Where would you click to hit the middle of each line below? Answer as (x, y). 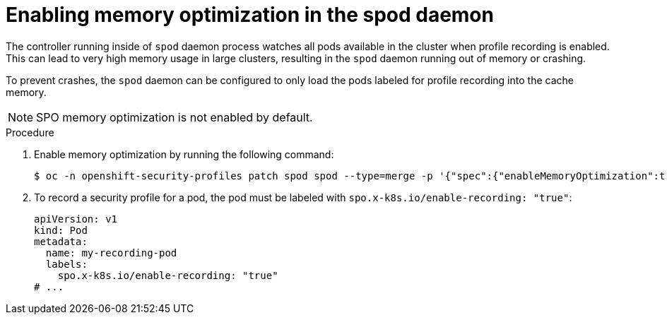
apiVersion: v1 (76, 219)
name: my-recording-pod (111, 253)
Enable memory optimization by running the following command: (184, 154)
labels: (66, 264)
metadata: (61, 241)
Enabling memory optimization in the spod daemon (250, 15)
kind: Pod (61, 230)
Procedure (30, 132)
